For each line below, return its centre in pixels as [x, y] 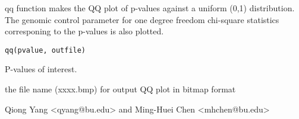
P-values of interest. [41, 69]
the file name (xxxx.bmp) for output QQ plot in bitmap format [120, 89]
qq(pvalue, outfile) [45, 50]
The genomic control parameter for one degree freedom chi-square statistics [142, 19]
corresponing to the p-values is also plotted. [84, 31]
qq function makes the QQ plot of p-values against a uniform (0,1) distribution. [150, 8]
